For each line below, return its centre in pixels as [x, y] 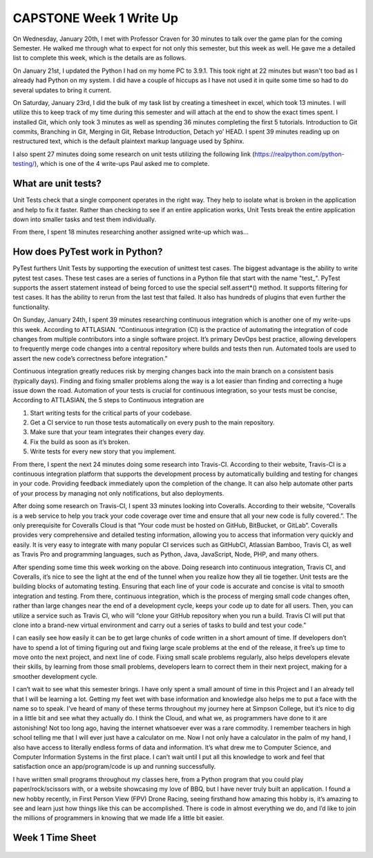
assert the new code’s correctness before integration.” [90, 358]
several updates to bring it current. [62, 90]
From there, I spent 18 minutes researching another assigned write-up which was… [131, 232]
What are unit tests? [57, 184]
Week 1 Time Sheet [55, 838]
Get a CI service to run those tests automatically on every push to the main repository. [153, 422]
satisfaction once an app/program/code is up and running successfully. [114, 767]
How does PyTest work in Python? [88, 252]
